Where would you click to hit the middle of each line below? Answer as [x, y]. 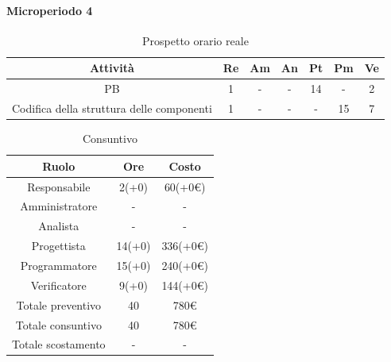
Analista [59, 226]
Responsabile [59, 186]
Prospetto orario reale [195, 40]
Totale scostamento [59, 344]
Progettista [58, 246]
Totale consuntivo [58, 324]
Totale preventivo [59, 304]
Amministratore [59, 206]
